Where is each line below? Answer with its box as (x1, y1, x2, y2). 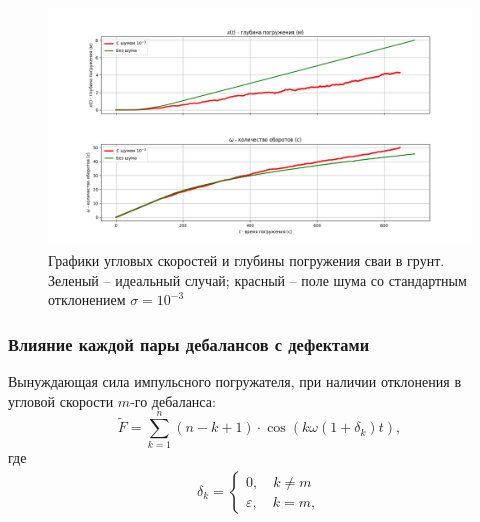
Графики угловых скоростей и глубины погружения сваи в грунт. (48, 250, 445, 271)
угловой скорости (8, 390, 114, 411)
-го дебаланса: (130, 390, 216, 411)
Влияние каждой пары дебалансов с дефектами (8, 331, 370, 356)
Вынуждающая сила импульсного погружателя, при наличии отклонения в (8, 371, 462, 392)
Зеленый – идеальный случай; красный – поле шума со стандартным (48, 269, 467, 290)
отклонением (48, 289, 126, 310)
